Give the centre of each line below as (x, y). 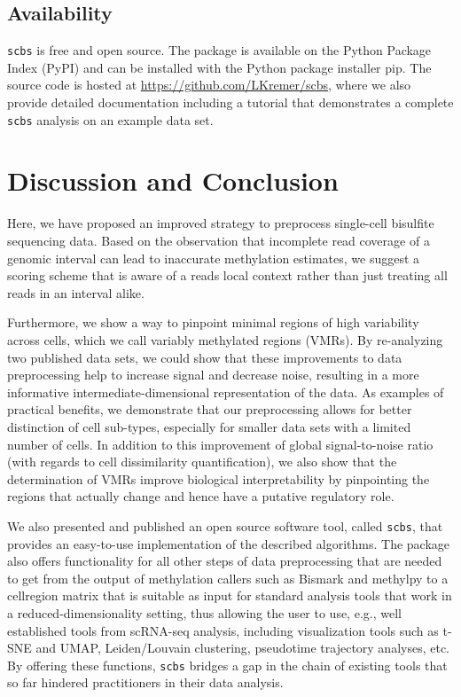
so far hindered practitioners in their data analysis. (145, 682)
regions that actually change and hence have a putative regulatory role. (201, 496)
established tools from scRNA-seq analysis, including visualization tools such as (223, 630)
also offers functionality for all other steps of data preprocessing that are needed (225, 561)
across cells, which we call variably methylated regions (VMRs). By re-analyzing (225, 339)
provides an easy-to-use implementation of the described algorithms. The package (229, 543)
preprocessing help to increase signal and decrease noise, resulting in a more (213, 375)
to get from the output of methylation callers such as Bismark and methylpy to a (228, 578)
